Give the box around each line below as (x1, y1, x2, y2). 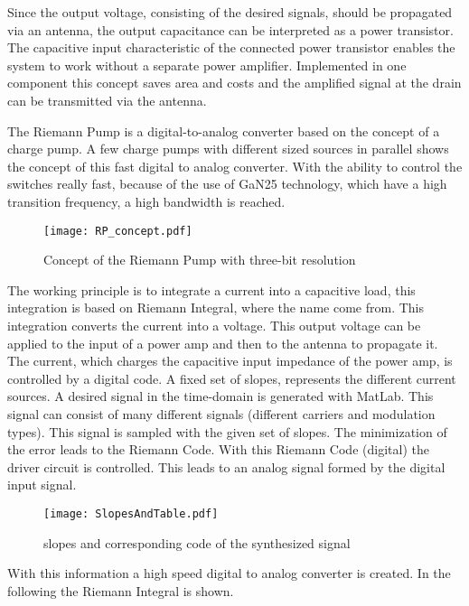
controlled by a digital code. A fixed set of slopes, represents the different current (7, 368, 456, 387)
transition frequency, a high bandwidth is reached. (7, 191, 286, 210)
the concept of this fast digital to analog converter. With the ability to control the (7, 156, 463, 175)
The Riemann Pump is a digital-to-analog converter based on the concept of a (7, 121, 440, 140)
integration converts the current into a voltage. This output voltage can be (7, 315, 421, 334)
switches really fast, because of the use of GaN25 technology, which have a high (7, 174, 447, 193)
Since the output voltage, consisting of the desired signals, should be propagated (7, 3, 453, 21)
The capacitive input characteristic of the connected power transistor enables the (7, 38, 455, 57)
